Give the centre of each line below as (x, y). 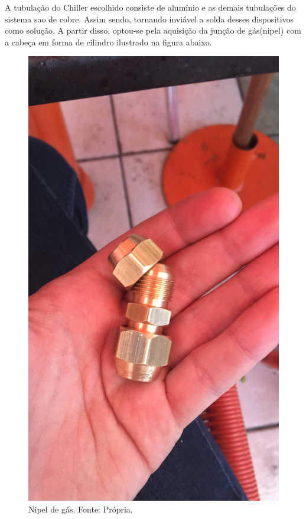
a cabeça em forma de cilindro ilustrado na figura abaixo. (108, 42)
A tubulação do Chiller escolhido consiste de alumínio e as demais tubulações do (150, 7)
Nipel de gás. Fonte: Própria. (81, 509)
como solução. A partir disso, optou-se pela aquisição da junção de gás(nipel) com (153, 30)
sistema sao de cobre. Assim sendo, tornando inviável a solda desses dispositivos (149, 19)
